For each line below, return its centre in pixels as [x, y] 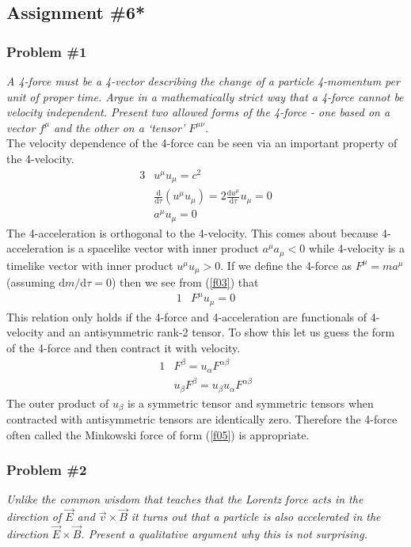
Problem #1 [47, 51]
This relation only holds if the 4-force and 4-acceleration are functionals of [187, 316]
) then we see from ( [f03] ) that [185, 282]
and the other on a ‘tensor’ [119, 127]
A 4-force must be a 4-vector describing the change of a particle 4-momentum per [203, 81]
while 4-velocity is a [357, 248]
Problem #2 [47, 470]
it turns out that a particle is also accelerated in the [256, 517]
